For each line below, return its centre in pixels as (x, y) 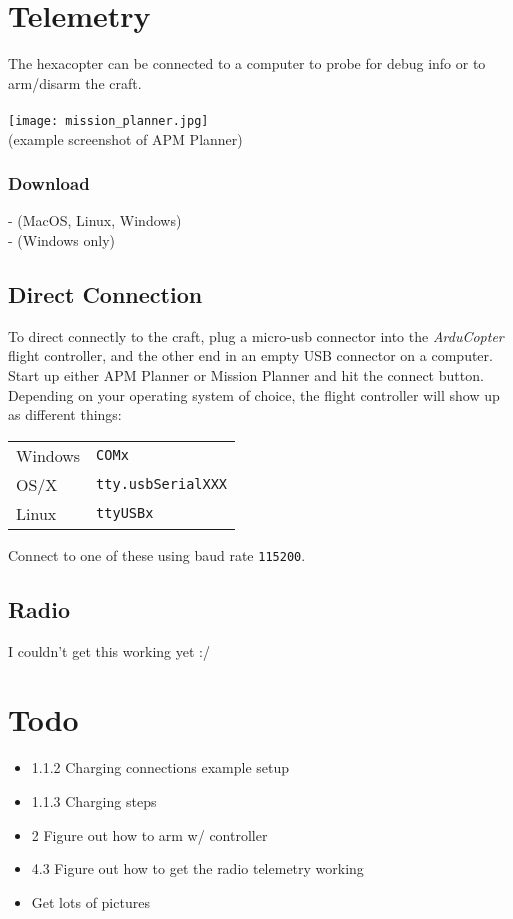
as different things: (65, 414)
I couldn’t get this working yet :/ (109, 650)
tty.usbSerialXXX (162, 484)
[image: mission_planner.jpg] (108, 120)
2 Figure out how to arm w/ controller (149, 834)
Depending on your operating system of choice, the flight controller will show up (254, 394)
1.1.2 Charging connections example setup (160, 767)
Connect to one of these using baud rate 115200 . (157, 554)
